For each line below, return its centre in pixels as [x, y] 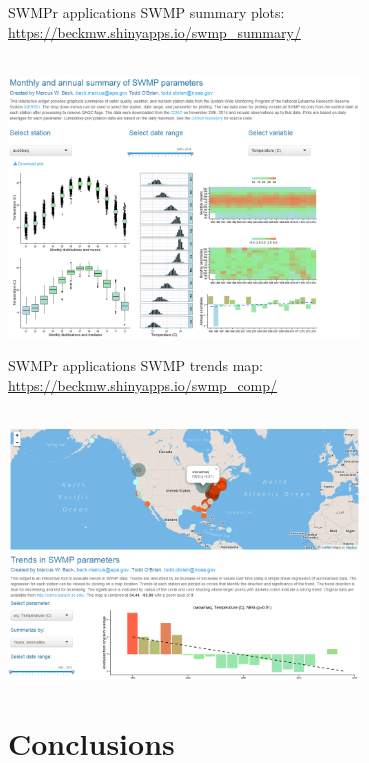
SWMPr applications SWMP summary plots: [146, 12]
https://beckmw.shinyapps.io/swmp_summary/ [154, 31]
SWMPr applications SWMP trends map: [136, 365]
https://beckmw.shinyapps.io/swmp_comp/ [143, 384]
